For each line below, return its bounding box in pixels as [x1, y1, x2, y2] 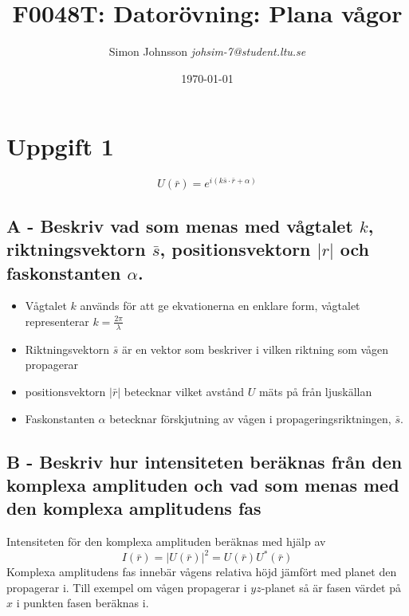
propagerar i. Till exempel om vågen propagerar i [6, 579, 247, 595]
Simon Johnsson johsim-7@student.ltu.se [108, 43, 306, 60]
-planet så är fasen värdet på [261, 579, 401, 595]
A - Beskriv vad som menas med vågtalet [6, 213, 353, 237]
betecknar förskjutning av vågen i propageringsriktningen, [109, 410, 391, 426]
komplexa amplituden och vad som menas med [6, 472, 399, 496]
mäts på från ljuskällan [258, 383, 372, 399]
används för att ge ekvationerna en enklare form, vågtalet [80, 297, 360, 314]
